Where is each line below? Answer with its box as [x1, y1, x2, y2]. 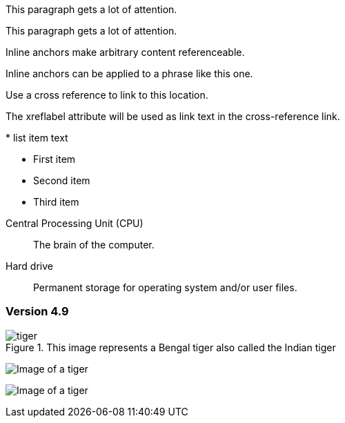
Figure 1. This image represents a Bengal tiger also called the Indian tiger [6, 341, 336, 353]
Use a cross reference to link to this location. [6, 89, 208, 101]
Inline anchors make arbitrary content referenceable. [6, 46, 245, 58]
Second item [33, 175, 90, 186]
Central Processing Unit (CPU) [6, 217, 144, 229]
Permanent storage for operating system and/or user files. [33, 282, 297, 293]
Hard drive [6, 260, 53, 272]
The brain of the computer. [33, 239, 155, 250]
